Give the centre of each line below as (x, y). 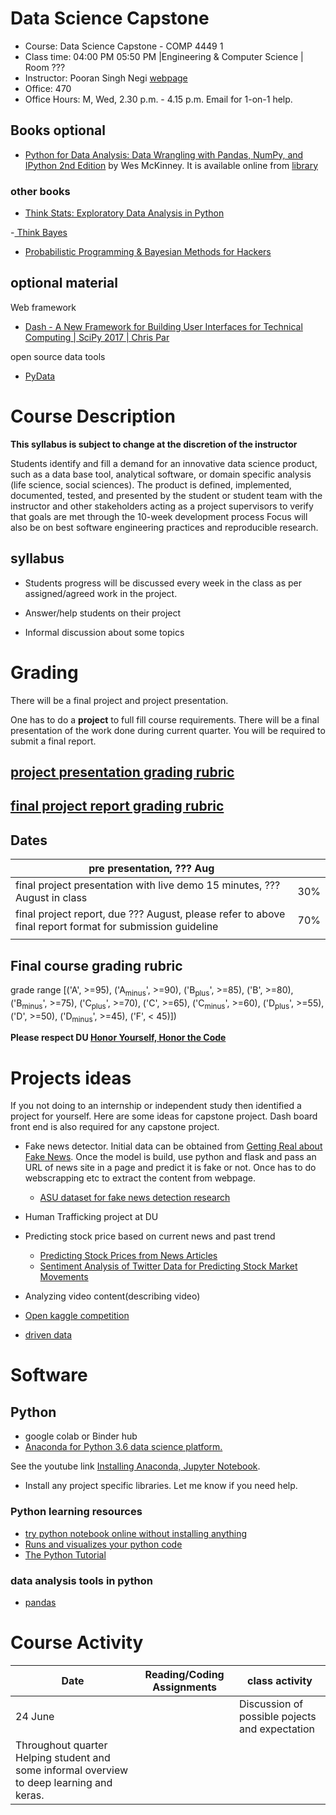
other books (40, 191)
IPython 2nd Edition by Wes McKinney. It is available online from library (171, 165)
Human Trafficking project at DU (91, 1217)
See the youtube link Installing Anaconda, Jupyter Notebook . (135, 1466)
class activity (280, 1680)
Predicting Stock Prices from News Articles (128, 1256)
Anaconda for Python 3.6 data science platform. (123, 1447)
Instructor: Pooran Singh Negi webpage (106, 78)
